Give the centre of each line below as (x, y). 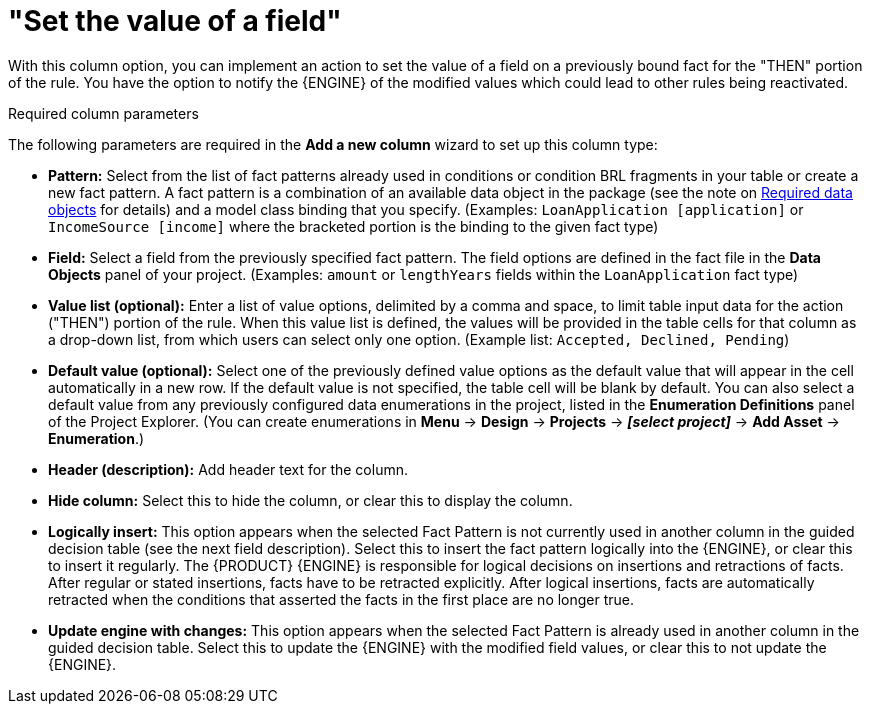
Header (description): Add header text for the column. (228, 469)
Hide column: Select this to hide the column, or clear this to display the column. (310, 500)
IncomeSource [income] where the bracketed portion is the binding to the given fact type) (353, 226)
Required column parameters (103, 113)
